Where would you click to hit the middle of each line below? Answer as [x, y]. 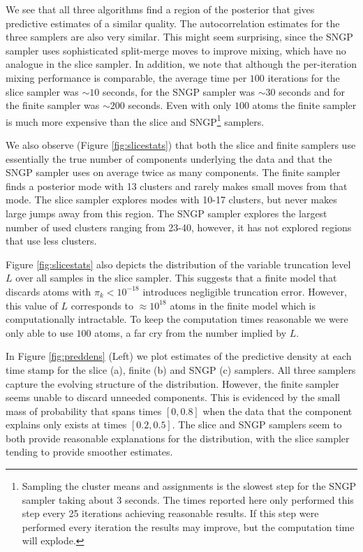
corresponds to [102, 305]
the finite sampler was [53, 105]
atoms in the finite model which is [243, 305]
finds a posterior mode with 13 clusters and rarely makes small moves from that [177, 186]
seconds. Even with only [180, 105]
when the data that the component [277, 411]
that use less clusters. [51, 241]
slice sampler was [42, 91]
